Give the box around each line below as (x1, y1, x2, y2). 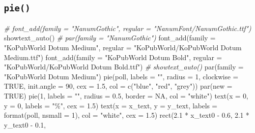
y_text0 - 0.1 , (4, 119, 46, 130)
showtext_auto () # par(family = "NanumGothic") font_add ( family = (4, 33, 216, 43)
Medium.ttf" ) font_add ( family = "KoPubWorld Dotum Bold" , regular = (4, 52, 222, 62)
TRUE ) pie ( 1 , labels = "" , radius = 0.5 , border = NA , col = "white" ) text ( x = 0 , (4, 90, 249, 100)
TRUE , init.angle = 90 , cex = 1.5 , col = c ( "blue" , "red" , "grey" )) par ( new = (4, 81, 232, 91)
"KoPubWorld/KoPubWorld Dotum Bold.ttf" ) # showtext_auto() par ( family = (4, 62, 244, 72)
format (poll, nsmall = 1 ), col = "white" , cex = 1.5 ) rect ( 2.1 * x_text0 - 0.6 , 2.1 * (4, 110, 250, 120)
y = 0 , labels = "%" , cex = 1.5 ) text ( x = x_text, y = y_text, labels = (4, 100, 218, 110)
